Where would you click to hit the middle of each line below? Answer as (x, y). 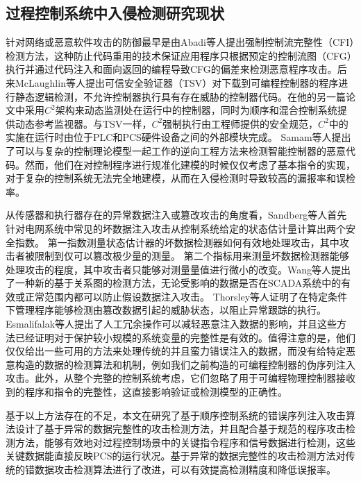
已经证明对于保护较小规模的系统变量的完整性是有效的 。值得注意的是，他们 (185, 337)
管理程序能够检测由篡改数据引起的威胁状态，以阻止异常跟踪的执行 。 (170, 310)
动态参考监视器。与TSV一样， (83, 123)
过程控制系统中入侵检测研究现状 (115, 13)
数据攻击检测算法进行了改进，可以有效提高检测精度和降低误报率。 (185, 470)
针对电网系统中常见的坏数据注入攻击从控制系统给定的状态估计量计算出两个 (176, 228)
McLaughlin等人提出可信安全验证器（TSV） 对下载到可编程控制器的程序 (177, 82)
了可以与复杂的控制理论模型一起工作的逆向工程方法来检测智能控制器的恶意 (176, 150)
